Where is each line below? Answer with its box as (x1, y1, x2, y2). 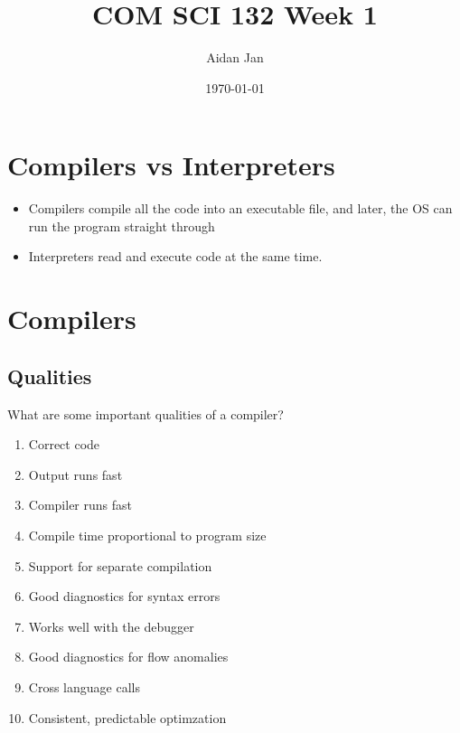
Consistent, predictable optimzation (28, 708, 227, 727)
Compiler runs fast (28, 495, 132, 514)
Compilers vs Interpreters (7, 146, 335, 183)
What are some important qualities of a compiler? (7, 404, 284, 423)
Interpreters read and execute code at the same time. (28, 247, 323, 266)
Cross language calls (28, 677, 140, 696)
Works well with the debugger (28, 616, 194, 635)
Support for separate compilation (28, 556, 212, 575)
